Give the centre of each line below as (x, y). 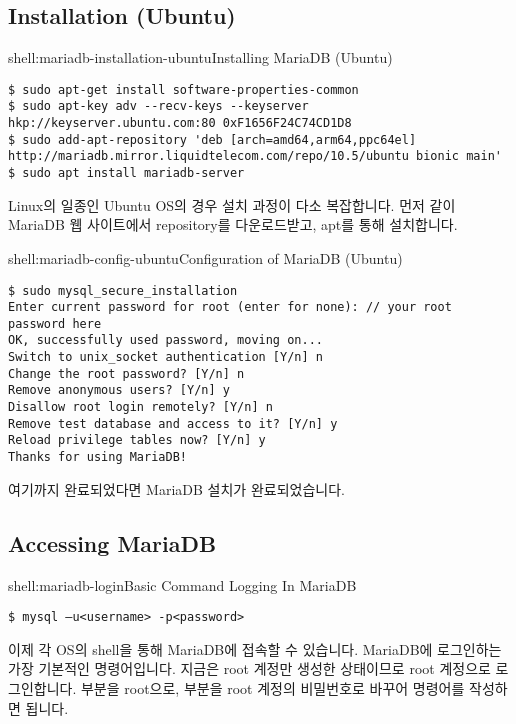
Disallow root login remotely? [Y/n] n (140, 407)
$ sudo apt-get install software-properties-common (183, 89)
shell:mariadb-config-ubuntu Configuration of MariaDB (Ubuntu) (205, 257)
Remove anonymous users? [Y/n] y (119, 390)
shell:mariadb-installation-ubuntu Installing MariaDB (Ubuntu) (200, 57)
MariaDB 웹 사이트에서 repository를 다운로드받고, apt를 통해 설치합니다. (233, 224)
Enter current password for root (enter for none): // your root (230, 307)
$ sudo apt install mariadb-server (126, 173)
